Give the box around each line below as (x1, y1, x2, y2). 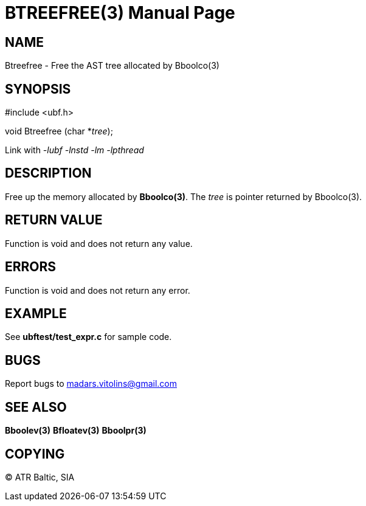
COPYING (5, 446, 65, 462)
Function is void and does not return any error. (5, 285, 190, 296)
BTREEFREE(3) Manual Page (5, 2, 235, 23)
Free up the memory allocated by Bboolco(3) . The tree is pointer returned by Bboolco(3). (5, 191, 362, 202)
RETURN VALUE (5, 212, 103, 228)
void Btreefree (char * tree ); (5, 126, 113, 137)
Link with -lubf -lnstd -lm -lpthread (5, 145, 144, 156)
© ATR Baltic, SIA (5, 471, 75, 482)
